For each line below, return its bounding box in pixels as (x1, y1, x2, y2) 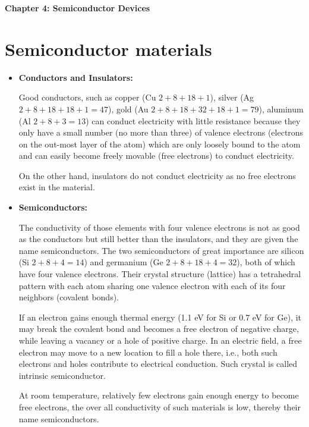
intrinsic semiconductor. (18, 369, 106, 381)
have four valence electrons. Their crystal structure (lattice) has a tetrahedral (18, 268, 301, 280)
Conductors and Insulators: (18, 71, 133, 83)
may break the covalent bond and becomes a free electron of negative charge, (18, 322, 299, 335)
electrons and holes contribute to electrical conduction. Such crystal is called (18, 357, 298, 370)
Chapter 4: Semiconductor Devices (5, 2, 150, 14)
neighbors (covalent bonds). (18, 291, 119, 303)
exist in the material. (18, 181, 95, 193)
